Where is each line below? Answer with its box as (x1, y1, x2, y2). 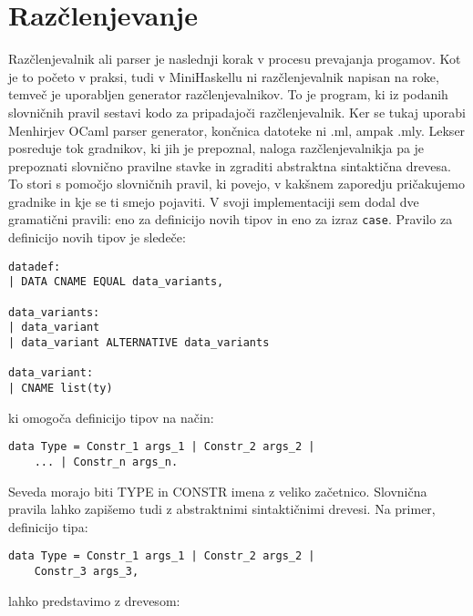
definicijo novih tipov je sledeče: (8, 228, 186, 247)
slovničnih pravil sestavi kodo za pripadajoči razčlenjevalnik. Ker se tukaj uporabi (8, 102, 466, 121)
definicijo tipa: (8, 517, 88, 536)
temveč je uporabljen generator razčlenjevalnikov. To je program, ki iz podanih (8, 85, 448, 104)
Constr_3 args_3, (34, 564, 139, 578)
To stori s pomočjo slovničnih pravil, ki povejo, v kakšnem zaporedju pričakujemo (8, 174, 466, 193)
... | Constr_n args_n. (34, 455, 179, 468)
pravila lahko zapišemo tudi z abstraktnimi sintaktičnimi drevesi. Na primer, (8, 499, 436, 518)
